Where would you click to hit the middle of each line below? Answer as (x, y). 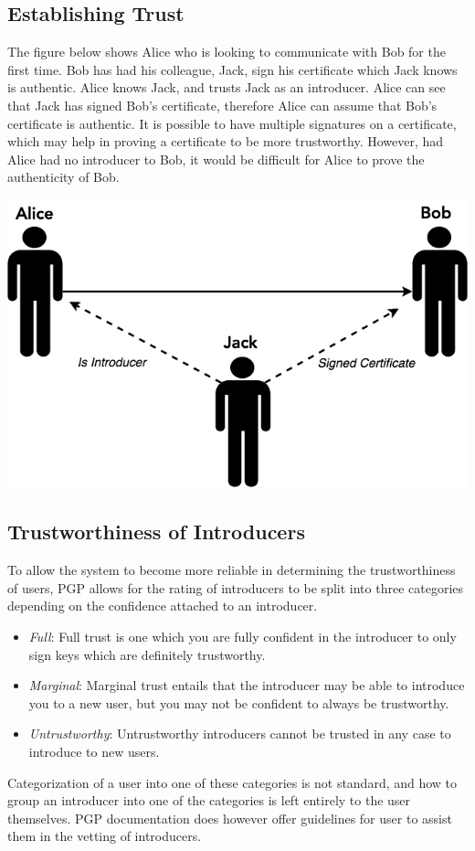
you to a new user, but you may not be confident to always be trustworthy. (239, 702)
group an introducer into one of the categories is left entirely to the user (209, 800)
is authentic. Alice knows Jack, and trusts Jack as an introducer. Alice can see (227, 87)
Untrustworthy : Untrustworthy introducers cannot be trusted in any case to (240, 734)
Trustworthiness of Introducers (156, 532)
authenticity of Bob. (63, 177)
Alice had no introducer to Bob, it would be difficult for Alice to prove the (216, 159)
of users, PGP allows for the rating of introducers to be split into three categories (235, 587)
